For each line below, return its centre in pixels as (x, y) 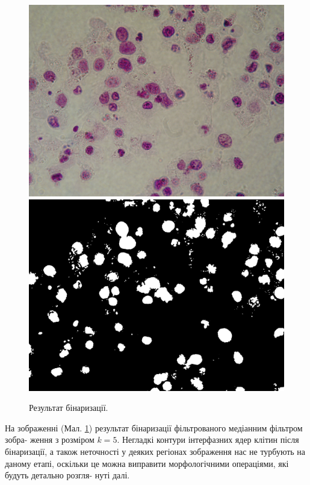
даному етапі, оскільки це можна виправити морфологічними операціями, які (147, 463)
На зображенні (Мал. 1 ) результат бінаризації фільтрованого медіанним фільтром (154, 427)
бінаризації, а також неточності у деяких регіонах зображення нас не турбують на (155, 451)
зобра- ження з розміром (50, 440)
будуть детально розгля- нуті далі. (67, 475)
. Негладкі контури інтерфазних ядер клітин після (208, 440)
